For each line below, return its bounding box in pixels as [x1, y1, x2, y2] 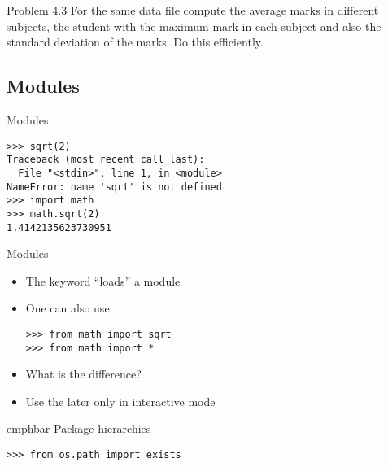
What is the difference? [25, 365, 142, 382]
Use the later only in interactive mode [25, 392, 216, 409]
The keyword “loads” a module [25, 272, 181, 289]
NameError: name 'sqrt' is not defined [7, 181, 222, 193]
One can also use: [25, 299, 113, 316]
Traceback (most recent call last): [7, 154, 205, 166]
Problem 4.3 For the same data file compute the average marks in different [7, 2, 379, 18]
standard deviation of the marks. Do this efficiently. [7, 33, 264, 50]
